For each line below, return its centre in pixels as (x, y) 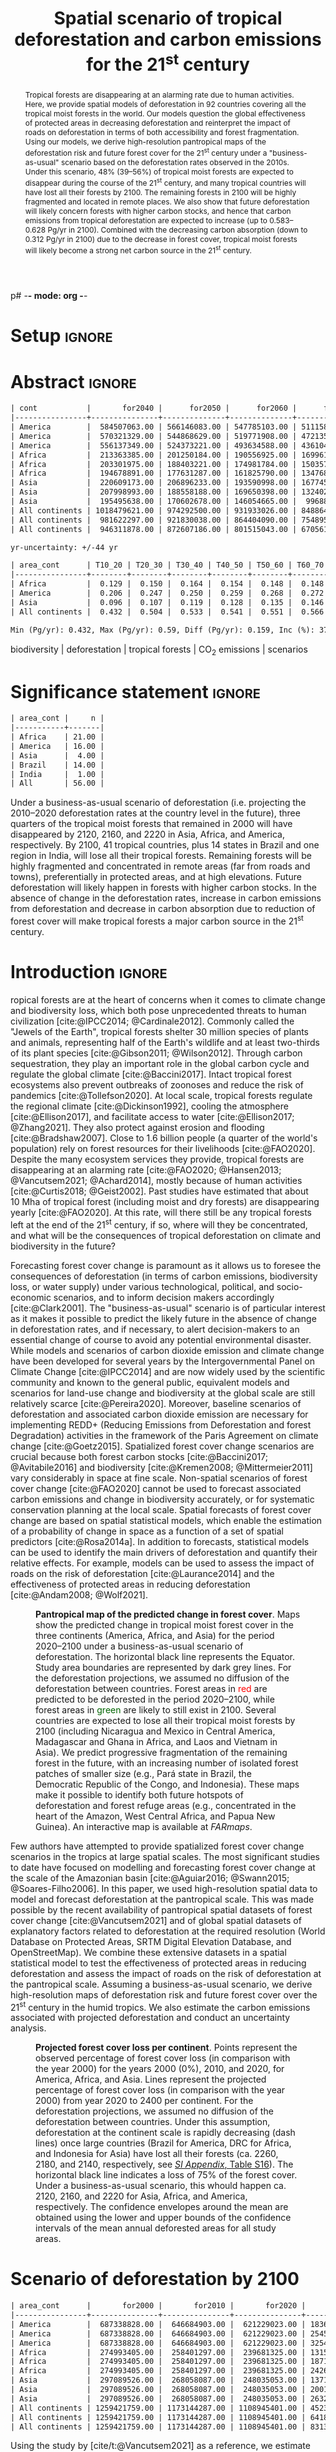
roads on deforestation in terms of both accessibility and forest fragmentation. (162, 132)
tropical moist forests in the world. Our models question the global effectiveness (165, 113)
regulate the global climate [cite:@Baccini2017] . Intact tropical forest (151, 1074)
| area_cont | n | (57, 718)
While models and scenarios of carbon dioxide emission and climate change (167, 1350)
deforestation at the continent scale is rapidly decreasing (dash (165, 2133)
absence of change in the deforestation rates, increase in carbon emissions (166, 898)
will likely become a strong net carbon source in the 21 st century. (138, 249)
